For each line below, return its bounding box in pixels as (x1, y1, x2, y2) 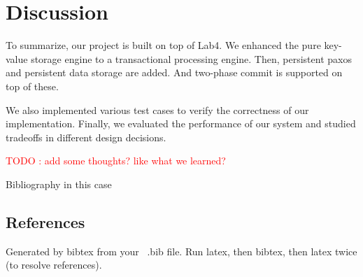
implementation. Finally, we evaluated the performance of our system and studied (6, 116, 356, 131)
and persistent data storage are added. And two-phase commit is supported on (6, 65, 343, 80)
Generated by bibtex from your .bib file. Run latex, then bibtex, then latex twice (6, 243, 357, 258)
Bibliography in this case (6, 176, 112, 191)
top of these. (6, 78, 59, 93)
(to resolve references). (6, 257, 102, 272)
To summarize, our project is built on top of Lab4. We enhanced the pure (6, 38, 321, 52)
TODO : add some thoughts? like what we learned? (6, 153, 226, 168)
